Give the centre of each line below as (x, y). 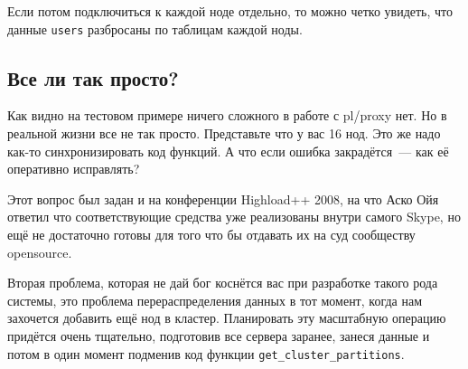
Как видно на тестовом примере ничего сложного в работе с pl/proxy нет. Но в (227, 115)
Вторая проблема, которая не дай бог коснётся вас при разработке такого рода (223, 283)
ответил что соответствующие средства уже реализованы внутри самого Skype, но (234, 217)
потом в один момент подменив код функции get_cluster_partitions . (206, 353)
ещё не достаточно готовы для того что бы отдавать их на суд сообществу (211, 235)
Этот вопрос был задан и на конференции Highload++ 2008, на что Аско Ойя (223, 199)
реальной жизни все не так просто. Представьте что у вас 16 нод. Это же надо (224, 133)
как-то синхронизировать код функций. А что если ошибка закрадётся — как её (228, 151)
